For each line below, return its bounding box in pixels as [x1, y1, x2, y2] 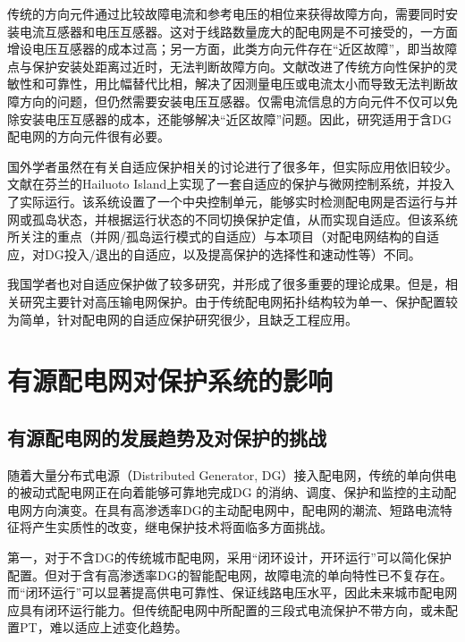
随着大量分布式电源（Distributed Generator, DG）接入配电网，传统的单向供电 [7, 465, 457, 484]
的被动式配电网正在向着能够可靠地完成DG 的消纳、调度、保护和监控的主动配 [7, 483, 457, 502]
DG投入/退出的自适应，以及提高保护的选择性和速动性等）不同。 [44, 244, 421, 263]
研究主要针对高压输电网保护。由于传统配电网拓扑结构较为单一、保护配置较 [19, 291, 458, 310]
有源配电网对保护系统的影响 [7, 362, 334, 399]
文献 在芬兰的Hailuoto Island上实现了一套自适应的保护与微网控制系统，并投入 [7, 174, 455, 193]
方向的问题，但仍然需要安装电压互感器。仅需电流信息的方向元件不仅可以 [19, 91, 445, 110]
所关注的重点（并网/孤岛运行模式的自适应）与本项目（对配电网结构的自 [7, 227, 427, 246]
